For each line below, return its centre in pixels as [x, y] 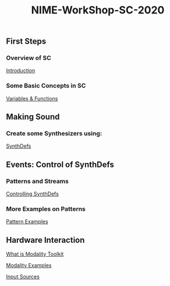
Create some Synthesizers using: [54, 134]
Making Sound [33, 117]
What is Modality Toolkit [35, 254]
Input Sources [23, 277]
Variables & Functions [32, 98]
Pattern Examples [27, 222]
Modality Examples [29, 266]
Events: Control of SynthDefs [60, 164]
